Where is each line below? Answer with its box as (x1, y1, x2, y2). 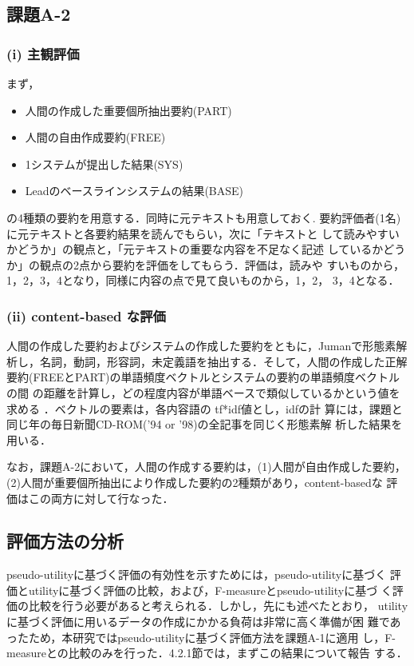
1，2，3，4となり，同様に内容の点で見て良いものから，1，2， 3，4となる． (6, 272, 400, 289)
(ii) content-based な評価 (6, 305, 166, 325)
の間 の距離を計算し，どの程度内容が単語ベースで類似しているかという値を (6, 384, 400, 401)
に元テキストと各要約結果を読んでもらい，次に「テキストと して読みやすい (6, 225, 400, 241)
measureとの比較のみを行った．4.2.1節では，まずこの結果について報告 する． (6, 644, 408, 661)
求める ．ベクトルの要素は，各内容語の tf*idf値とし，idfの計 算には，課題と (6, 400, 403, 417)
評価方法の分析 (6, 528, 124, 553)
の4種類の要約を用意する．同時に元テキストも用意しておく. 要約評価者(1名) (6, 209, 401, 225)
